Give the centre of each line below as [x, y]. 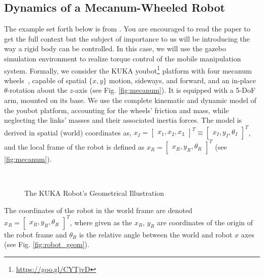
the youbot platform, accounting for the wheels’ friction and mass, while [117, 110]
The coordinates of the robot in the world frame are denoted [98, 210]
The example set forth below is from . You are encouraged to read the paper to [127, 29]
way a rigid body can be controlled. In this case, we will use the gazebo [115, 48]
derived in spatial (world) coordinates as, [68, 132]
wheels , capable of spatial [45, 80]
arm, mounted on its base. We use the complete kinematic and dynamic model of [130, 100]
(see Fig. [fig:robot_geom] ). [47, 244]
